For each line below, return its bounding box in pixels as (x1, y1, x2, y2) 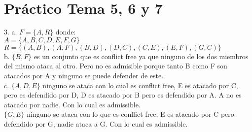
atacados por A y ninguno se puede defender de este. (4, 70, 164, 80)
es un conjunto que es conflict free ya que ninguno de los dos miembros (34, 51, 249, 61)
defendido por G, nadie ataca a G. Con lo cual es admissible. (4, 118, 188, 129)
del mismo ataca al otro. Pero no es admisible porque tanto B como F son (4, 61, 227, 71)
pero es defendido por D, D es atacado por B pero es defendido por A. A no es (4, 90, 242, 100)
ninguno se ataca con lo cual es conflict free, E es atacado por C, (42, 80, 238, 90)
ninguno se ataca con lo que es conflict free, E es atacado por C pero (27, 109, 234, 119)
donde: (55, 27, 76, 37)
